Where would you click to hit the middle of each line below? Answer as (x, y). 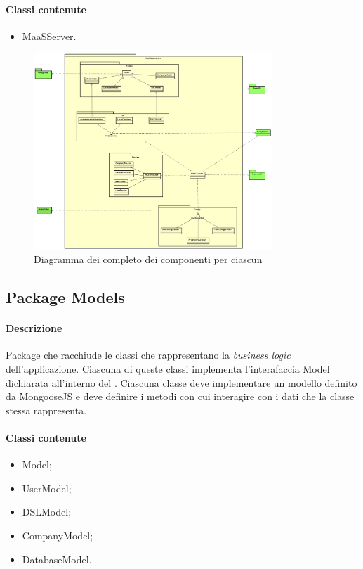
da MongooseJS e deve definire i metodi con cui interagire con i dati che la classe (180, 396)
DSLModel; (47, 512)
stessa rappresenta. (46, 410)
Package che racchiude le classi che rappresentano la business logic (148, 355)
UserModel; (47, 488)
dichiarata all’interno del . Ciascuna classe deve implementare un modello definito (181, 382)
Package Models (65, 297)
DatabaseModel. (57, 559)
